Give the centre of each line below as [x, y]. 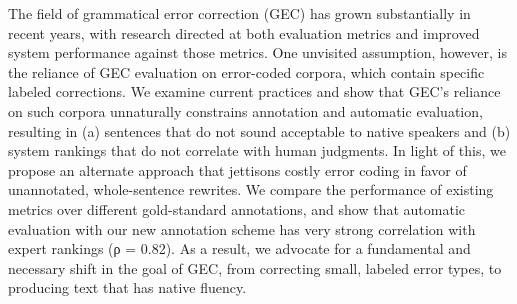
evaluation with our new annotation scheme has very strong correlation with [242, 228]
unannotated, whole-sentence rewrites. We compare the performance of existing [251, 189]
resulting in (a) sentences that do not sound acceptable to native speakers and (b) [259, 130]
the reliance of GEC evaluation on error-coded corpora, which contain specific [246, 71]
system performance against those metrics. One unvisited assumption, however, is [257, 52]
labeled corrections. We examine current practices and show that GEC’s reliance [254, 91]
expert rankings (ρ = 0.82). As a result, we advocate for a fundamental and [239, 248]
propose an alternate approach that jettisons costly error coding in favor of [237, 169]
